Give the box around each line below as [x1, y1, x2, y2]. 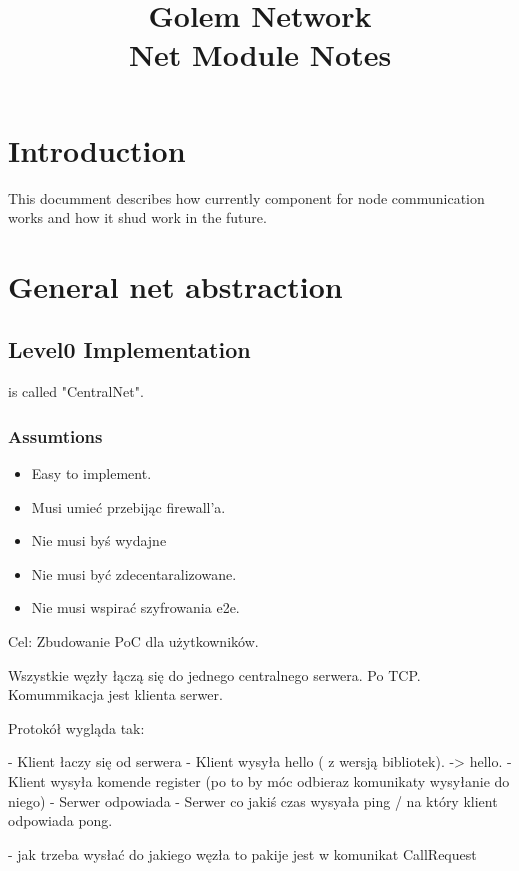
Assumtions [8, 423, 103, 448]
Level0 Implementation [8, 334, 251, 365]
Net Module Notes [128, 34, 392, 75]
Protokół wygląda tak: [8, 717, 145, 738]
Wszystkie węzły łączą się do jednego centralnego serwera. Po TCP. [8, 664, 421, 685]
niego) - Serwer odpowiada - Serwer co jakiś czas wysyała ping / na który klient [8, 790, 498, 811]
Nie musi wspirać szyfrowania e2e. [31, 597, 240, 618]
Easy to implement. [31, 463, 152, 484]
